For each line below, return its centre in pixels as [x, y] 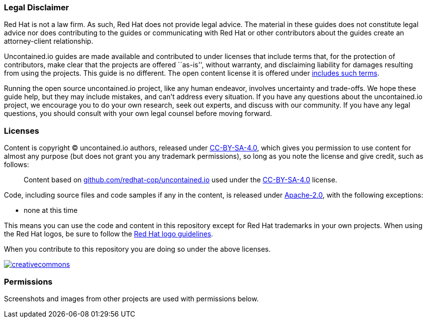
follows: [16, 165]
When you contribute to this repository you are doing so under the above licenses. [137, 249]
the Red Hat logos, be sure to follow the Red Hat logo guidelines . [109, 234]
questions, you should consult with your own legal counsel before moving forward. [138, 114]
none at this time [51, 210]
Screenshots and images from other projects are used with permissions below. [131, 298]
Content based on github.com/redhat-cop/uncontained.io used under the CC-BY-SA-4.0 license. [181, 180]
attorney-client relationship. [49, 41]
